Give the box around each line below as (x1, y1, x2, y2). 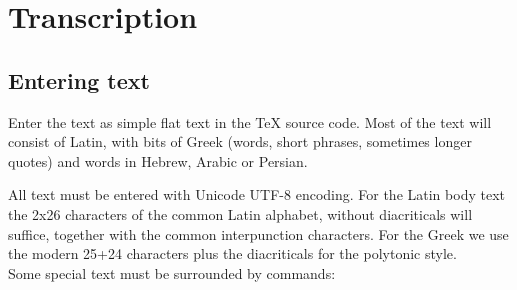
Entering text (8, 64, 150, 95)
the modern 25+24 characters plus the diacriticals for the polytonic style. (8, 243, 457, 264)
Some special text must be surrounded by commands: (8, 262, 336, 283)
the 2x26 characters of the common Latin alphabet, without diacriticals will (8, 203, 473, 224)
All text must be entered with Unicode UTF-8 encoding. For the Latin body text (8, 184, 505, 205)
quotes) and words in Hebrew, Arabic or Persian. (8, 150, 308, 171)
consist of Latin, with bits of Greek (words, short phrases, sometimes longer (8, 131, 472, 152)
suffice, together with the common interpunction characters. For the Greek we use (8, 223, 509, 244)
